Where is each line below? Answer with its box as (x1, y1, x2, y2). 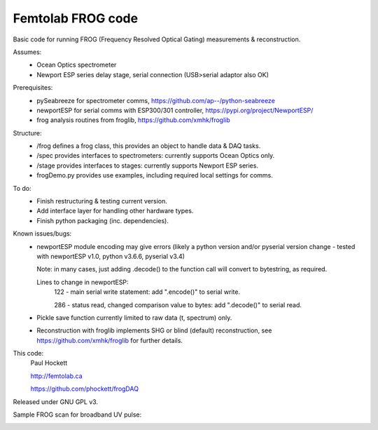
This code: (13, 349, 44, 358)
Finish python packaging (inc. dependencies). (36, 216, 169, 224)
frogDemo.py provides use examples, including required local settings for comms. (36, 171, 273, 180)
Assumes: (13, 48, 42, 56)
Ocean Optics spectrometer (36, 60, 117, 69)
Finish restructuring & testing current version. (36, 197, 168, 206)
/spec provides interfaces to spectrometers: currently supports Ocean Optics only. (36, 152, 275, 160)
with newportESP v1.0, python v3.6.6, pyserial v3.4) (36, 252, 185, 260)
